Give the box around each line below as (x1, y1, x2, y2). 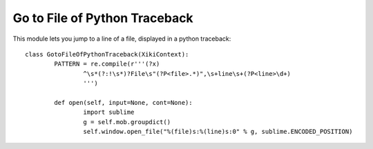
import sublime (83, 108, 135, 117)
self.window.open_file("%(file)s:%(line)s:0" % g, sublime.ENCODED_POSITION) (83, 128, 353, 136)
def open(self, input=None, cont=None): (54, 99, 193, 106)
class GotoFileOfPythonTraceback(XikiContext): (25, 50, 189, 58)
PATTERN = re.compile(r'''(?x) (54, 60, 160, 68)
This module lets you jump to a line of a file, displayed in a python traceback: (12, 34, 231, 43)
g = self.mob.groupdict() (83, 118, 171, 126)
